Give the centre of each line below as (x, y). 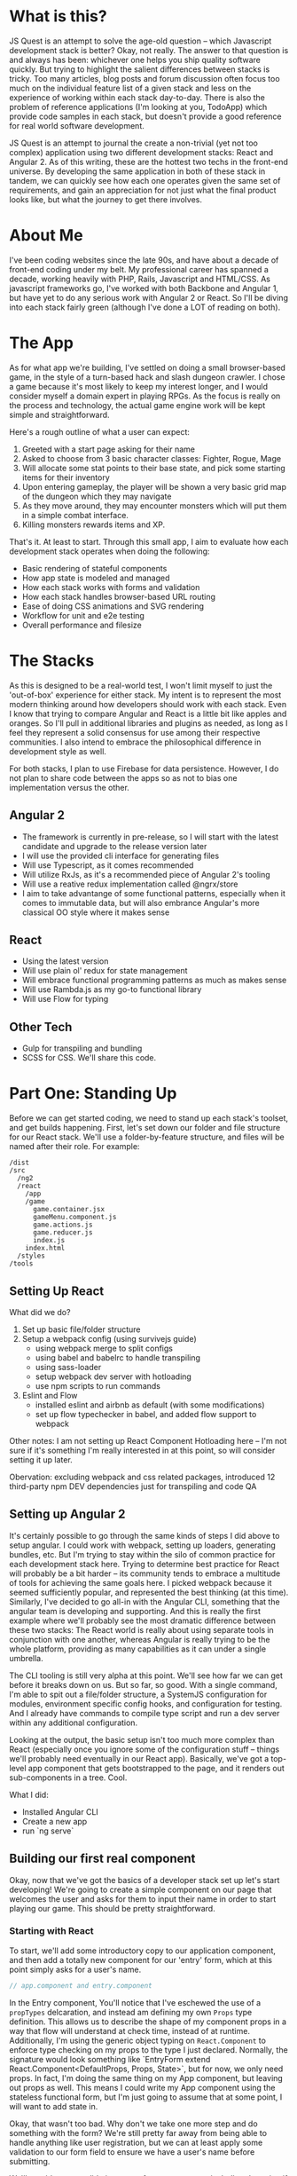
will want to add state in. (54, 2106)
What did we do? (40, 1312)
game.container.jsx (68, 1210)
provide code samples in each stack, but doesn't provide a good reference (145, 116)
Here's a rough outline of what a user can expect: (100, 431)
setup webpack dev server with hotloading (113, 1376)
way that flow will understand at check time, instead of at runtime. (130, 2030)
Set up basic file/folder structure (81, 1329)
